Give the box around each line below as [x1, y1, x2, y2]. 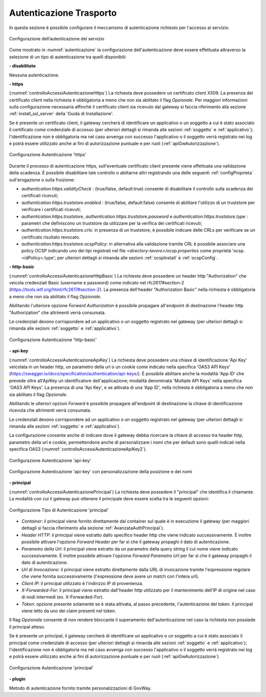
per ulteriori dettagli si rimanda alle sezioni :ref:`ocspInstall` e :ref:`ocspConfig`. [57, 254, 218, 261]
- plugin [9, 676, 26, 682]
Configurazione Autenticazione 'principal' [9, 664, 94, 670]
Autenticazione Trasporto [9, 7, 117, 18]
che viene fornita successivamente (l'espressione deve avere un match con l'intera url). [21, 573, 199, 579]
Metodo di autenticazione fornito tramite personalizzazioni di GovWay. [9, 685, 152, 691]
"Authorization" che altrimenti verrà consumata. [9, 310, 106, 315]
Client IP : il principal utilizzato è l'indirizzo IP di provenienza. [21, 580, 143, 586]
